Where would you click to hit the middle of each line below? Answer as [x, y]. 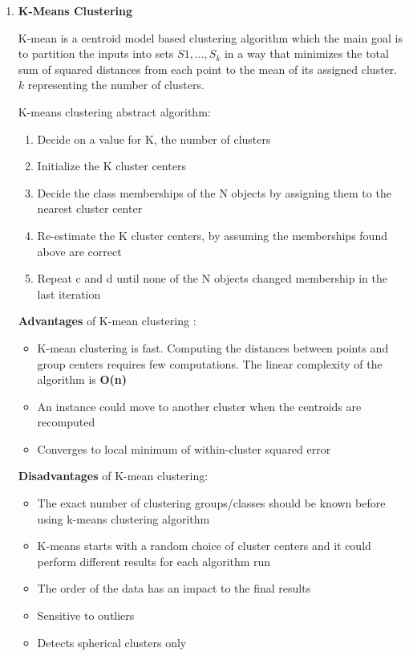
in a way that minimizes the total [306, 53]
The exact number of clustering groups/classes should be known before [211, 503]
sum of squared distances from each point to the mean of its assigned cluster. [208, 69]
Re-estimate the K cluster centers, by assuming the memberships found [212, 235]
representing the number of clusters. [116, 85]
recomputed [66, 422]
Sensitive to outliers [86, 615]
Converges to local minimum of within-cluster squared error [184, 448]
